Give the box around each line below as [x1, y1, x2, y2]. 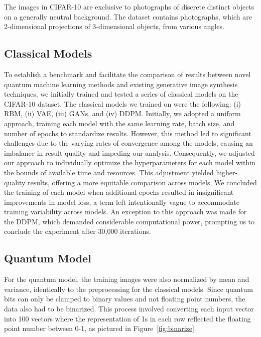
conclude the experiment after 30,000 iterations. [4, 226, 151, 236]
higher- [216, 167, 238, 177]
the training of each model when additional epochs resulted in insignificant [4, 187, 234, 197]
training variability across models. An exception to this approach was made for [4, 206, 247, 217]
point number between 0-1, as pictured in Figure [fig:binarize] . [4, 323, 196, 333]
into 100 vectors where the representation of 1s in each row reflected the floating [4, 313, 251, 323]
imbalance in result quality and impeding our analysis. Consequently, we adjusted [4, 147, 255, 158]
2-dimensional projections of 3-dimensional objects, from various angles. [4, 21, 224, 32]
